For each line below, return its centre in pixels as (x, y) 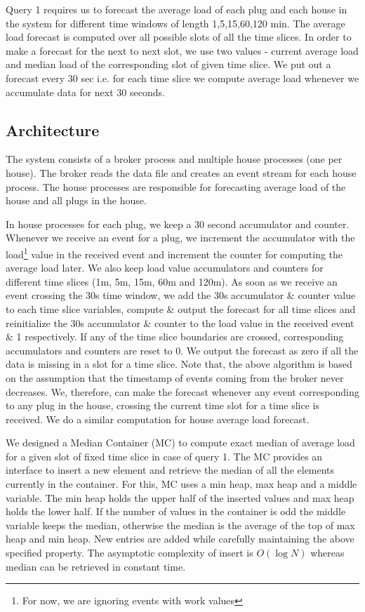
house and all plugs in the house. (76, 200)
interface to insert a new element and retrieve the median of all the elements (170, 470)
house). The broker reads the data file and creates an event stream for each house (181, 172)
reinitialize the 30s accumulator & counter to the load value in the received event (180, 322)
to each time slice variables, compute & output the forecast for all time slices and (181, 308)
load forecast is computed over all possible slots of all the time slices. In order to (179, 37)
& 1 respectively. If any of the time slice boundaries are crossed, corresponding (175, 337)
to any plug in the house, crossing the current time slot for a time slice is (163, 405)
